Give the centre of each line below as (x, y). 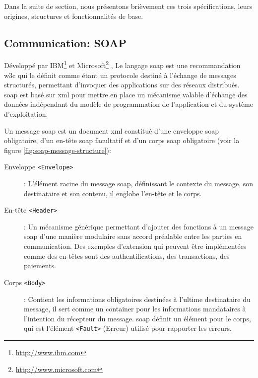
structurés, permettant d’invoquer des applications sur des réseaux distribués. (122, 85)
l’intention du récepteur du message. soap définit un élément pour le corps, (137, 318)
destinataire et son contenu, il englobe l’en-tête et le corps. (113, 193)
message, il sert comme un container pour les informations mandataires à (135, 309)
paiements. (40, 265)
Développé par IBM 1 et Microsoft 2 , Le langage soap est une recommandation (122, 65)
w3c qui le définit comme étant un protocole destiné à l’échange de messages (120, 75)
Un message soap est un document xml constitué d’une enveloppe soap (111, 130)
